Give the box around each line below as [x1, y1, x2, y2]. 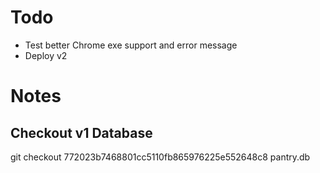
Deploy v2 [24, 49, 68, 61]
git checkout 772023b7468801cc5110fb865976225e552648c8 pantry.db [10, 151, 311, 163]
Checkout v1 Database [10, 124, 153, 141]
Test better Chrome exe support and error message [24, 39, 238, 51]
